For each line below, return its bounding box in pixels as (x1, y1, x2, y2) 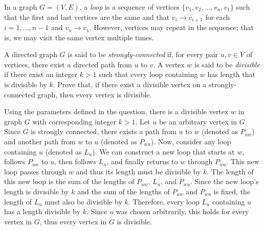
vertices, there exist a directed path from (4, 59, 132, 69)
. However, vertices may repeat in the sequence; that (89, 22, 254, 33)
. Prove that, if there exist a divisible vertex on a (53, 79, 207, 90)
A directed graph (4, 49, 57, 60)
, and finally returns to (106, 156, 178, 167)
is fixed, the (213, 186, 251, 196)
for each (205, 11, 230, 22)
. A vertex (153, 59, 185, 69)
